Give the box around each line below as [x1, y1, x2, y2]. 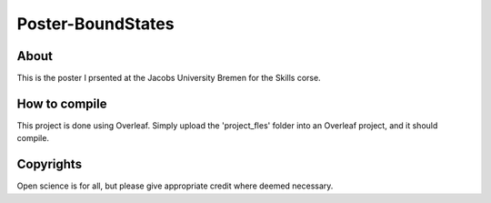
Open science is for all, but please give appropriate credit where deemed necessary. [16, 180, 334, 191]
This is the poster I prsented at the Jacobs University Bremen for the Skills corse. [16, 73, 322, 84]
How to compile [16, 96, 107, 111]
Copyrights [16, 157, 82, 172]
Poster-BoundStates [16, 14, 175, 34]
